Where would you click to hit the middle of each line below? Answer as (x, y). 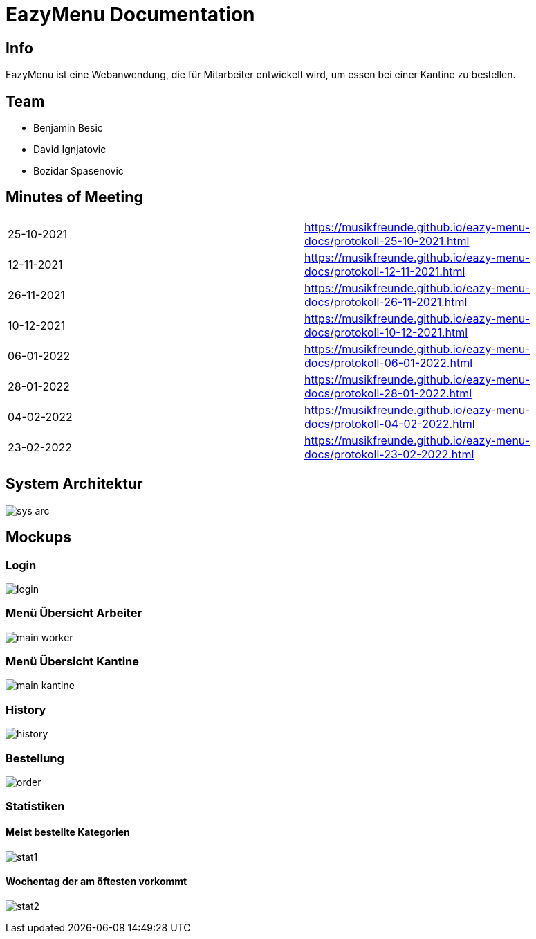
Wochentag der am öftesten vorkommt (96, 882)
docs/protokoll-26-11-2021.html (386, 302)
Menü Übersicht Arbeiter (74, 613)
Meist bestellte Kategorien (68, 832)
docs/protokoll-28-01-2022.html (388, 393)
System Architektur (74, 484)
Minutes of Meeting (74, 197)
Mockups (39, 537)
